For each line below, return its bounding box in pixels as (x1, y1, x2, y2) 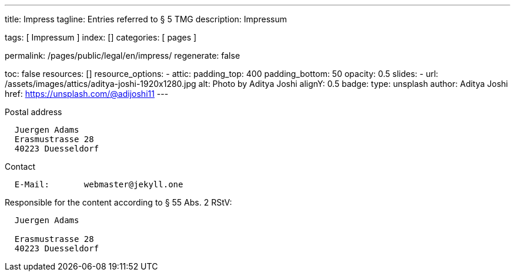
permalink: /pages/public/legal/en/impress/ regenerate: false (5, 51, 240, 60)
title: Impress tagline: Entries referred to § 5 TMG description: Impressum (5, 14, 287, 24)
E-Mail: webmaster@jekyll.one (14, 180, 183, 189)
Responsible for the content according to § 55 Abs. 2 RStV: (5, 197, 232, 207)
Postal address (5, 107, 62, 117)
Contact (5, 161, 35, 171)
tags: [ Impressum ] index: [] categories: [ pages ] (5, 32, 197, 42)
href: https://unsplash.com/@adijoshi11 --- (5, 89, 169, 99)
